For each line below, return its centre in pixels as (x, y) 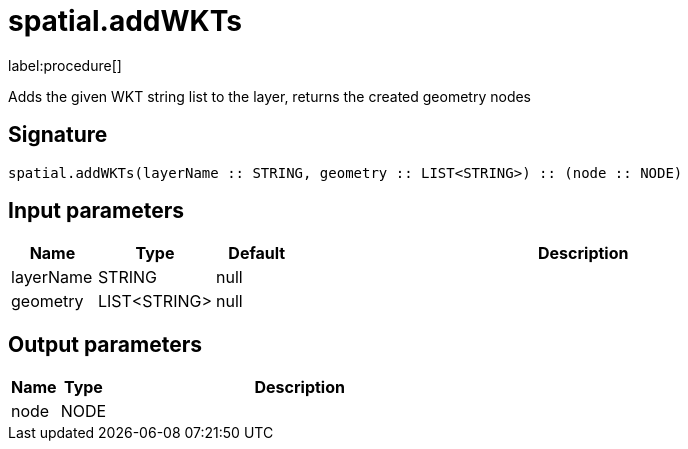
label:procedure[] (65, 65)
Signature (58, 135)
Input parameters (96, 211)
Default (257, 253)
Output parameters (105, 344)
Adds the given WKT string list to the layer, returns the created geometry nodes (270, 96)
